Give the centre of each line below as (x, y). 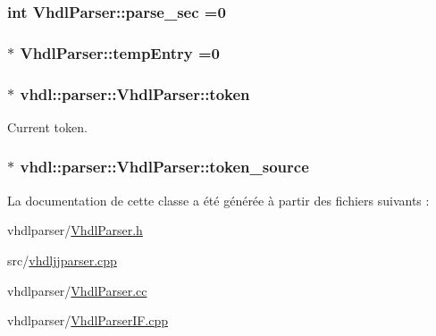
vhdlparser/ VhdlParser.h (75, 230)
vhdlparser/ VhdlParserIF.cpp (88, 320)
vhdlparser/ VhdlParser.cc (77, 290)
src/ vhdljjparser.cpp (62, 260)
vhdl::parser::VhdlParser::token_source (164, 167)
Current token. (47, 126)
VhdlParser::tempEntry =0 (120, 52)
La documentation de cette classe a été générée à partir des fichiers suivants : (218, 200)
